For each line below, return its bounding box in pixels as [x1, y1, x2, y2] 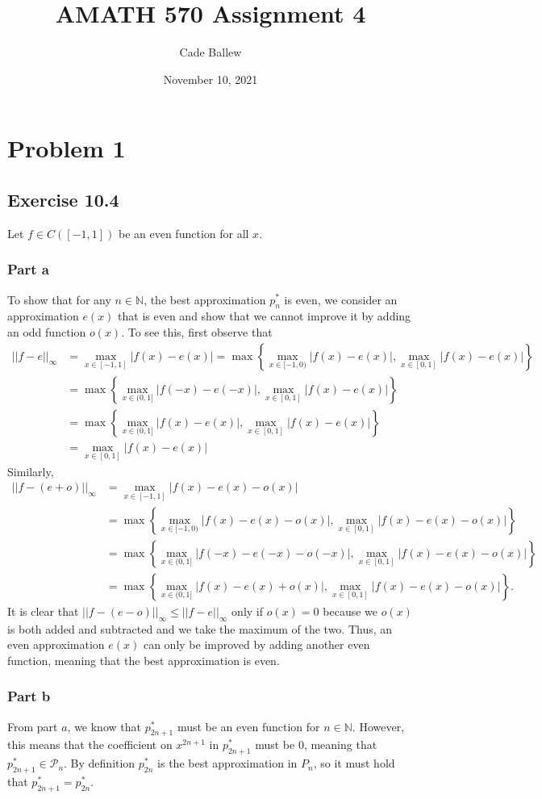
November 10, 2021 [163, 70, 258, 87]
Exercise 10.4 [7, 186, 119, 211]
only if [231, 602, 264, 619]
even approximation [7, 636, 105, 653]
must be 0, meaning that [255, 736, 377, 753]
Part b [7, 686, 51, 706]
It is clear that [7, 602, 79, 619]
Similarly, [7, 462, 54, 479]
